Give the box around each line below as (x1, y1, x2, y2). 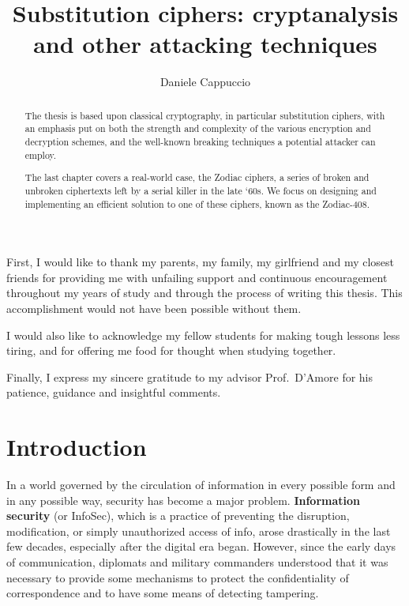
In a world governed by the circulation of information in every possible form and (6, 476, 396, 493)
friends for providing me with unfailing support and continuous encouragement (6, 269, 388, 285)
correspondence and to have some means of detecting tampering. (6, 585, 319, 601)
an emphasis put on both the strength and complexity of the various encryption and (24, 122, 371, 135)
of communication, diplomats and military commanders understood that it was (6, 554, 388, 570)
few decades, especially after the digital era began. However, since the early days (6, 538, 396, 555)
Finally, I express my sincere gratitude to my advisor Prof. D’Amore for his (6, 368, 373, 385)
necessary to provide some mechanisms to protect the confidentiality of (6, 569, 349, 585)
